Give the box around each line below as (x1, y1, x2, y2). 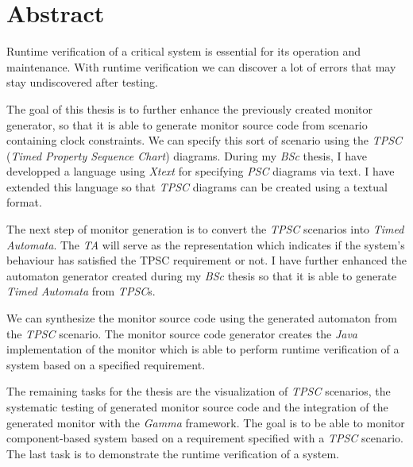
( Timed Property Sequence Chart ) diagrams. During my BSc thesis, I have (6, 147, 367, 164)
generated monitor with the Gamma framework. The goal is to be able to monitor (6, 414, 405, 430)
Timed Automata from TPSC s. (6, 283, 156, 299)
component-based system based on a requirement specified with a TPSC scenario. (6, 430, 403, 446)
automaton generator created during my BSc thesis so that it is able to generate (6, 267, 397, 284)
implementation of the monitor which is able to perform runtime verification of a (6, 341, 399, 357)
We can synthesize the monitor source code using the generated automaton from (6, 310, 397, 326)
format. (6, 194, 42, 210)
